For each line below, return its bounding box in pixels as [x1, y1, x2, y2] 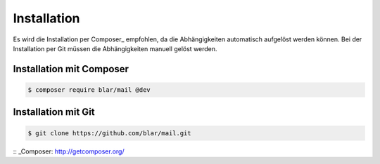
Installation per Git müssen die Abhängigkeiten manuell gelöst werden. [13, 44, 217, 53]
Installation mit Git [13, 106, 95, 118]
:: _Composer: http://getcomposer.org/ [13, 147, 125, 156]
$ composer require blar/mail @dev [27, 86, 151, 94]
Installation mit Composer [13, 63, 129, 75]
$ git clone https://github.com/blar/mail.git [27, 129, 191, 137]
